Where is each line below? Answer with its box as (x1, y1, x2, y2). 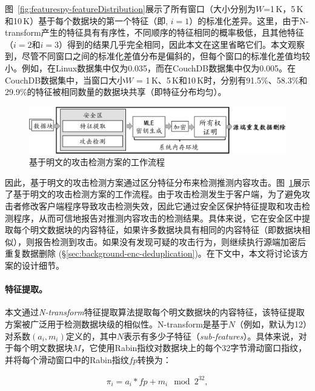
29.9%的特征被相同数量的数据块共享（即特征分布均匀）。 (5, 85, 227, 98)
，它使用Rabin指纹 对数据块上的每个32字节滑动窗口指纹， (81, 341, 307, 354)
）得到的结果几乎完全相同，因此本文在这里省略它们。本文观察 (59, 38, 305, 50)
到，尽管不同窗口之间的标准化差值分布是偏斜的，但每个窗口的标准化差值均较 (5, 50, 310, 62)
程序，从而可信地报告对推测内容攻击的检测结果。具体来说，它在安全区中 (13, 211, 302, 224)
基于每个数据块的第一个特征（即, (38, 14, 168, 27)
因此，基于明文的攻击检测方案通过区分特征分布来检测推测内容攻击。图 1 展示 (5, 176, 310, 188)
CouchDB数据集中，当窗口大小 (5, 73, 126, 86)
